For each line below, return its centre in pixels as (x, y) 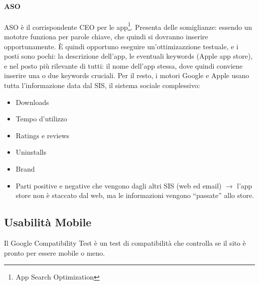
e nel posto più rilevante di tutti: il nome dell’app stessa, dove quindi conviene (124, 65)
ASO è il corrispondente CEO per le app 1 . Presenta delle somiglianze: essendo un (128, 26)
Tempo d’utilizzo (41, 119)
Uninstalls (31, 152)
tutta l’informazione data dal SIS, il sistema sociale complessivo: (102, 85)
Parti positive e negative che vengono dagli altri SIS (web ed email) (119, 185)
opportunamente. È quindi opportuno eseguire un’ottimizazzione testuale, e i (121, 46)
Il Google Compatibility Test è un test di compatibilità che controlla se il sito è (125, 242)
